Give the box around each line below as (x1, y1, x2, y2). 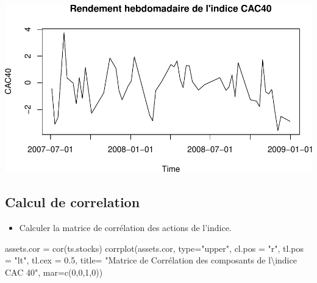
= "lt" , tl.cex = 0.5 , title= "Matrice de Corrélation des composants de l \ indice (5, 254, 297, 266)
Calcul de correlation (5, 193, 140, 211)
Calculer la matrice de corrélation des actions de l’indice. (19, 221, 232, 234)
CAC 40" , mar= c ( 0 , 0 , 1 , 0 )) (5, 266, 103, 279)
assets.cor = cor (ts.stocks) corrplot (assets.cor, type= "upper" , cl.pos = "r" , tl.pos (5, 241, 304, 254)
